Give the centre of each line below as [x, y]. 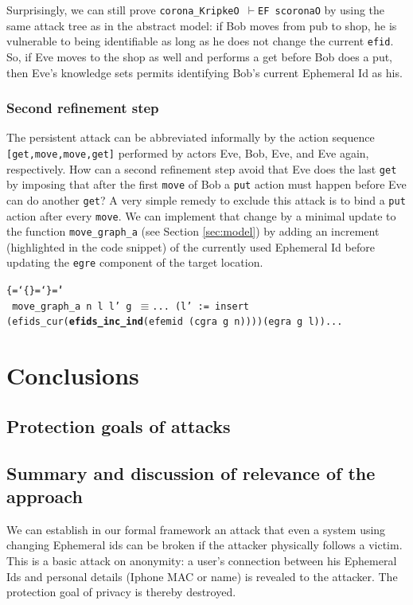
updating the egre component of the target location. [135, 262]
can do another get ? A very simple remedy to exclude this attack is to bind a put [206, 199]
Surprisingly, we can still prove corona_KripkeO [123, 10]
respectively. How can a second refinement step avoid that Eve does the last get [202, 168]
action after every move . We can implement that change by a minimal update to [201, 215]
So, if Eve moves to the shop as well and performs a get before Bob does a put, [200, 56]
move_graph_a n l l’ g [72, 306]
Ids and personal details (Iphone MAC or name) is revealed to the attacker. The [202, 576]
